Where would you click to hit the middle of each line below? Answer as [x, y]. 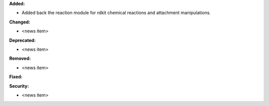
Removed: [20, 58]
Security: [19, 86]
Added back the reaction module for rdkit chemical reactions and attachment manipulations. [116, 13]
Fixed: [16, 77]
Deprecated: [22, 40]
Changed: [20, 22]
